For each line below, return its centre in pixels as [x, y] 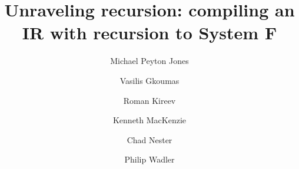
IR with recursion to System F [149, 33]
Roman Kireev [149, 100]
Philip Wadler [149, 159]
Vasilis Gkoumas [149, 80]
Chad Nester [149, 139]
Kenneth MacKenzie [149, 120]
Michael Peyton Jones [149, 61]
